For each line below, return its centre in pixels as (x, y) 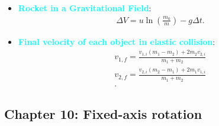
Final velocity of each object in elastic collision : (117, 41)
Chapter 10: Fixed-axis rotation (103, 113)
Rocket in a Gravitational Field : (85, 8)
